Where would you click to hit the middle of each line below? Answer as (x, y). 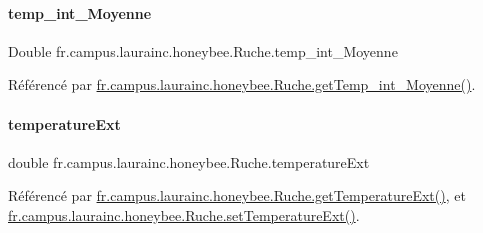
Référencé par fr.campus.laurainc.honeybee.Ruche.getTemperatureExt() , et (237, 195)
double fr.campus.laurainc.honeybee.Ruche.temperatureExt (189, 161)
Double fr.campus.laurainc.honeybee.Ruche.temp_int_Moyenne (203, 50)
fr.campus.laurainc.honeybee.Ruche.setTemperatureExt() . (184, 214)
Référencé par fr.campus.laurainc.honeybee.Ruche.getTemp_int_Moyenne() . (242, 84)
